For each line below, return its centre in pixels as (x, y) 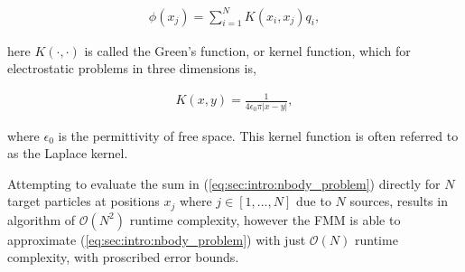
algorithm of (42, 219)
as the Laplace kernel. (68, 153)
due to (313, 201)
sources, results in (399, 201)
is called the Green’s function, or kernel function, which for (247, 50)
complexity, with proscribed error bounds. (123, 257)
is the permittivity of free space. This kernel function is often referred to (258, 135)
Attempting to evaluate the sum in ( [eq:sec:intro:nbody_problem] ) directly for (224, 183)
